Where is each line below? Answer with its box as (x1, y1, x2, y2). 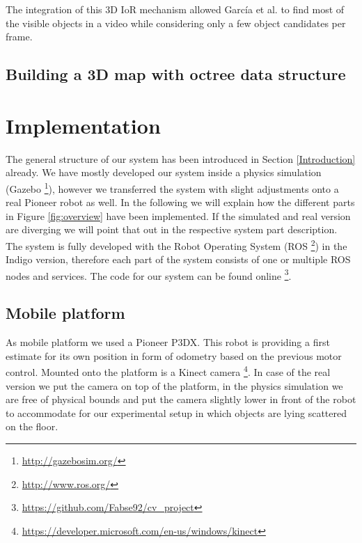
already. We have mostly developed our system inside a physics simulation (6, 165, 322, 180)
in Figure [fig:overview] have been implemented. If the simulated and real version (6, 208, 351, 223)
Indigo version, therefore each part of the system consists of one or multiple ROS (6, 252, 351, 267)
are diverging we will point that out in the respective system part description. (6, 222, 338, 237)
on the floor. (6, 419, 58, 434)
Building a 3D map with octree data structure (6, 63, 346, 85)
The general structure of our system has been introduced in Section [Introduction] (6, 151, 356, 166)
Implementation (6, 111, 161, 139)
